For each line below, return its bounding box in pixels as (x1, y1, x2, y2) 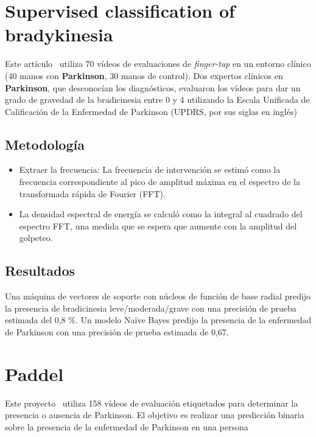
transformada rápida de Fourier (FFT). (19, 187, 166, 200)
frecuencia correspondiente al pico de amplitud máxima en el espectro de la (19, 175, 300, 188)
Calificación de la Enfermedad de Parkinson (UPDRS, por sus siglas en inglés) (5, 105, 297, 117)
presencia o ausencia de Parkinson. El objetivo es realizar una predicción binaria (5, 408, 304, 421)
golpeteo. (19, 231, 53, 244)
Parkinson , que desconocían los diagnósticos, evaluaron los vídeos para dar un (5, 81, 301, 94)
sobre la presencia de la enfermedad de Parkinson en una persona (5, 420, 248, 433)
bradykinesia (5, 22, 113, 47)
